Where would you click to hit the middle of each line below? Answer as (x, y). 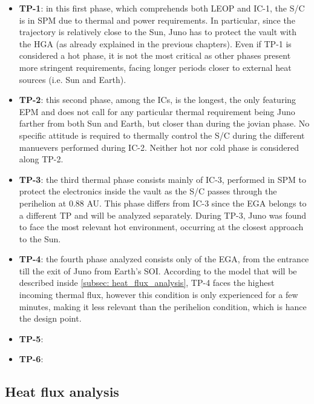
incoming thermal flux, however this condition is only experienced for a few (159, 295)
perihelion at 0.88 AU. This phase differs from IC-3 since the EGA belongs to (163, 203)
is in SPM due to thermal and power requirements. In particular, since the (157, 20)
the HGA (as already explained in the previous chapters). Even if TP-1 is (155, 43)
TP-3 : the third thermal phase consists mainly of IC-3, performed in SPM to (162, 179)
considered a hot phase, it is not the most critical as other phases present (155, 55)
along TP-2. (41, 159)
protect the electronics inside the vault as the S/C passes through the (148, 191)
